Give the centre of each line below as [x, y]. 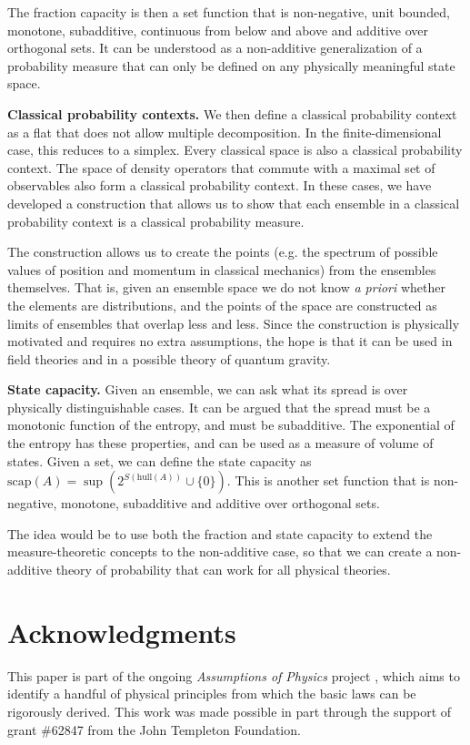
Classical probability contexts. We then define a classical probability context [232, 113]
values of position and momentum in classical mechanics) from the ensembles [222, 269]
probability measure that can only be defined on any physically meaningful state [231, 65]
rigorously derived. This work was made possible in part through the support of [230, 711]
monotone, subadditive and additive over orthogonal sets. [220, 503]
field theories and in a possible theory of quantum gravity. [169, 358]
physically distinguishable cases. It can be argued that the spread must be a [219, 407]
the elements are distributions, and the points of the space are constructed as [222, 305]
